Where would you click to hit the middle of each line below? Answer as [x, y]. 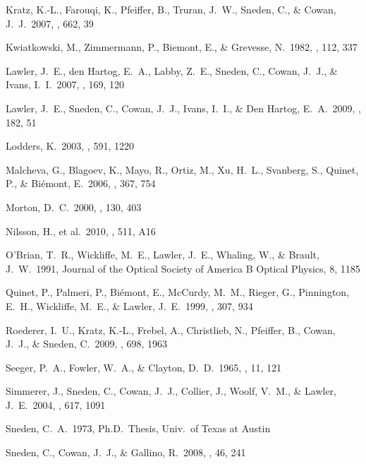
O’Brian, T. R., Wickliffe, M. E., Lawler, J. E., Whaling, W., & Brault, [163, 255]
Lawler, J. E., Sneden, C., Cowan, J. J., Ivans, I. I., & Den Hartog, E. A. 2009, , [183, 108]
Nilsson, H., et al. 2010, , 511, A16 [81, 231]
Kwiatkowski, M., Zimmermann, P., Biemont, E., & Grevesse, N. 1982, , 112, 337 [182, 47]
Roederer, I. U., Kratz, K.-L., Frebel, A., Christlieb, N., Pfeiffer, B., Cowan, [171, 329]
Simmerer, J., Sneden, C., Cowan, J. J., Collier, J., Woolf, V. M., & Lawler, [171, 391]
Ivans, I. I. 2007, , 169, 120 [65, 84]
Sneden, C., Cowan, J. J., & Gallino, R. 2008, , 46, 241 [126, 452]
